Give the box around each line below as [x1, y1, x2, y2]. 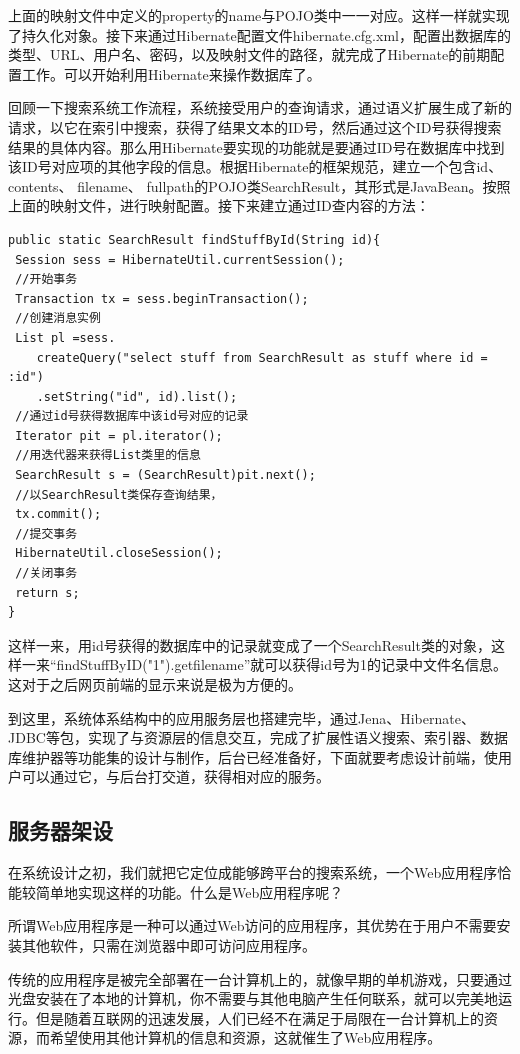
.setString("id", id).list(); [36, 389, 238, 404]
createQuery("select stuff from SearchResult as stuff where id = [36, 350, 488, 365]
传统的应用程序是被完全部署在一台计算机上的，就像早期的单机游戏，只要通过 [8, 968, 512, 989]
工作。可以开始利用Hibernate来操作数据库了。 [21, 63, 321, 84]
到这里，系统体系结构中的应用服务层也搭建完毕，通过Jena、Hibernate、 [8, 707, 475, 728]
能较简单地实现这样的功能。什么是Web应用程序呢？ [8, 881, 344, 902]
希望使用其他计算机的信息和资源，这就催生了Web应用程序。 [49, 1027, 442, 1048]
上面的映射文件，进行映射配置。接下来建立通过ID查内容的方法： [8, 195, 430, 216]
